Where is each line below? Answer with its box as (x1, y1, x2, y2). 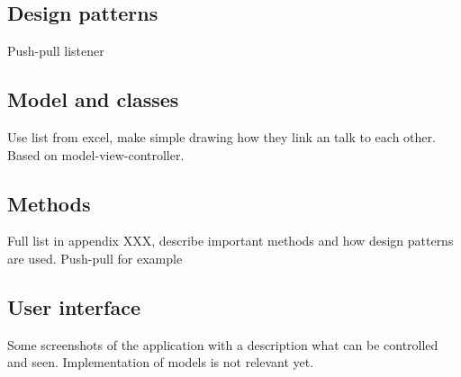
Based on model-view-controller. (7, 145, 185, 164)
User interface (7, 292, 140, 320)
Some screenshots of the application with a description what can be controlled (7, 335, 438, 354)
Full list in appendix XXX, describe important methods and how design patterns (7, 231, 454, 250)
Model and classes (7, 85, 179, 113)
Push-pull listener (7, 41, 104, 60)
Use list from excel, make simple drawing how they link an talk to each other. (7, 128, 436, 146)
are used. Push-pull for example (7, 248, 183, 267)
